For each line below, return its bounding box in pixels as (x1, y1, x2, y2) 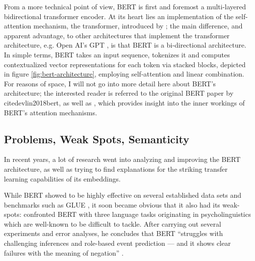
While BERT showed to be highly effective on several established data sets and (4, 190, 242, 200)
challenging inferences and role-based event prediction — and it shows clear (4, 238, 231, 248)
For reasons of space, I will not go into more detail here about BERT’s (4, 78, 216, 88)
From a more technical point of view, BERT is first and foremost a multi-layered (4, 1, 246, 11)
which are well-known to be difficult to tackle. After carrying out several (4, 218, 221, 229)
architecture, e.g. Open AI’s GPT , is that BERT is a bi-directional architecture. (4, 40, 247, 50)
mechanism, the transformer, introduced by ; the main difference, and (33, 21, 243, 31)
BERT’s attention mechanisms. (4, 107, 97, 117)
